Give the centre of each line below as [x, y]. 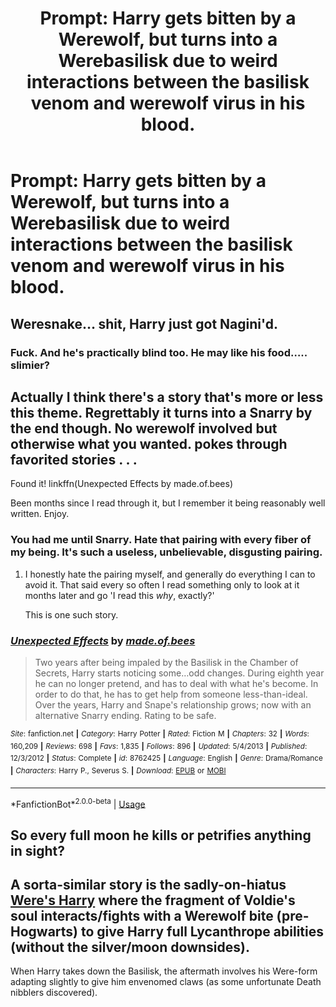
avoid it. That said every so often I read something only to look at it [162, 584]
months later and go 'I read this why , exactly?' [119, 595]
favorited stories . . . [74, 459]
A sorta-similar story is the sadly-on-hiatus [148, 884]
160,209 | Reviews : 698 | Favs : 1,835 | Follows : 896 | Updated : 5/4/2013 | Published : [159, 746]
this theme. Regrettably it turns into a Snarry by [161, 412]
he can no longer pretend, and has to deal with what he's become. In [176, 683]
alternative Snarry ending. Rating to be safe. [125, 715]
